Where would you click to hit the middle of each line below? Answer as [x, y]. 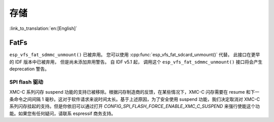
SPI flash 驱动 [26, 82]
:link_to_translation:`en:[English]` [43, 28]
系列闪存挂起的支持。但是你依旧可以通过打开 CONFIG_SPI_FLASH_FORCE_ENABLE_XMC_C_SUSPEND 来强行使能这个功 [134, 106]
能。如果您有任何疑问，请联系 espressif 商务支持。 [63, 113]
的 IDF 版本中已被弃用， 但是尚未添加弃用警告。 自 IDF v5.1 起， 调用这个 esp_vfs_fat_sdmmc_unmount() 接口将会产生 [136, 62]
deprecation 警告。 [29, 69]
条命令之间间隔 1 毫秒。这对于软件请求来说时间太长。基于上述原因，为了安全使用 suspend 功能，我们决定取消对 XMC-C [135, 99]
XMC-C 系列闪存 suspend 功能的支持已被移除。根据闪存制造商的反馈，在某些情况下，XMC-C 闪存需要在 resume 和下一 [134, 92]
